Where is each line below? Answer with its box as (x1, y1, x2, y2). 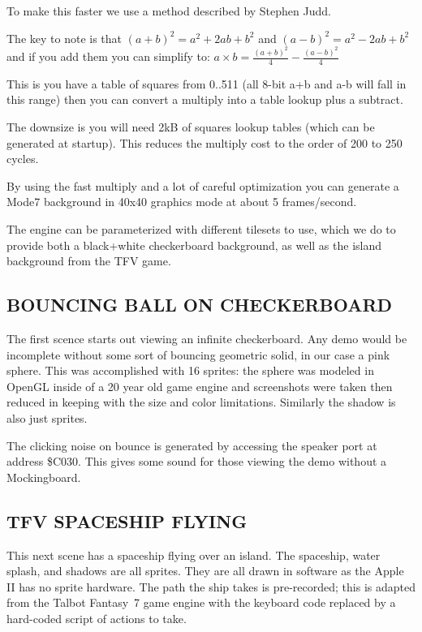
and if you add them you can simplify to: (6, 48, 210, 65)
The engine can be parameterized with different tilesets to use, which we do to (6, 221, 396, 238)
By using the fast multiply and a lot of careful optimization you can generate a (6, 177, 399, 194)
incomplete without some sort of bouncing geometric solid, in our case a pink (6, 346, 390, 363)
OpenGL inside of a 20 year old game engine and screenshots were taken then (6, 377, 393, 394)
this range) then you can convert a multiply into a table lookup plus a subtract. (6, 91, 403, 108)
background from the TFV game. (6, 252, 171, 269)
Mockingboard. (6, 468, 81, 485)
